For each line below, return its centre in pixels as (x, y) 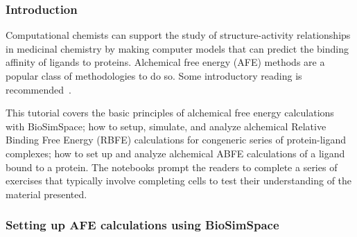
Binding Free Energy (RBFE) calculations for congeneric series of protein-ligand (176, 140)
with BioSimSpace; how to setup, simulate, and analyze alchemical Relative (166, 126)
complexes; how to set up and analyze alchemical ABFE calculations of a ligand (175, 153)
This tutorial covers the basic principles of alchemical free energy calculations (170, 113)
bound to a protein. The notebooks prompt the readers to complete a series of (172, 167)
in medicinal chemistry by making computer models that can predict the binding (177, 48)
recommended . (38, 89)
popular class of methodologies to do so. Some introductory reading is (154, 76)
